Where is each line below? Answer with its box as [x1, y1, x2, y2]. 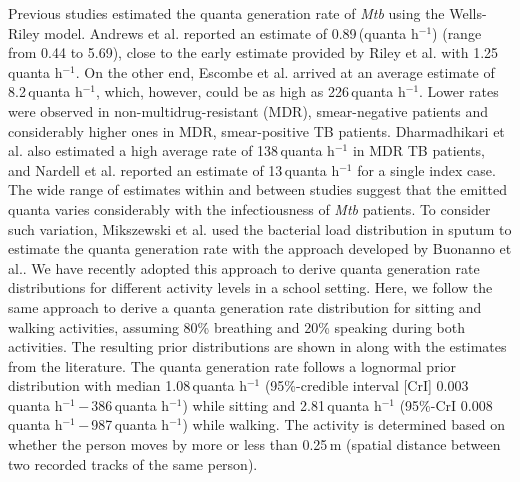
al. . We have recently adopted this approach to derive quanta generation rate [8, 257, 480, 278]
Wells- [449, 3, 487, 23]
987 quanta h [91, 414, 170, 435]
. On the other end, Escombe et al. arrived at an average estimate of [75, 61, 495, 82]
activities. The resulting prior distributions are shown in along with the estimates [8, 336, 507, 357]
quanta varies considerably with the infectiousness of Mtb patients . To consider [8, 198, 491, 219]
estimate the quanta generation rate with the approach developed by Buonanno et [8, 238, 512, 259]
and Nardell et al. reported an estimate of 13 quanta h [8, 159, 340, 180]
